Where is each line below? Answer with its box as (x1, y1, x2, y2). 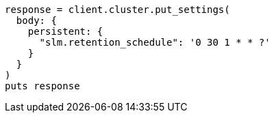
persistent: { (27, 26, 103, 37)
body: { (16, 15, 57, 26)
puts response (5, 80, 80, 91)
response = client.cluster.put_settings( (5, 4, 230, 15)
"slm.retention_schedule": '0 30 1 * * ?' (39, 37, 271, 48)
